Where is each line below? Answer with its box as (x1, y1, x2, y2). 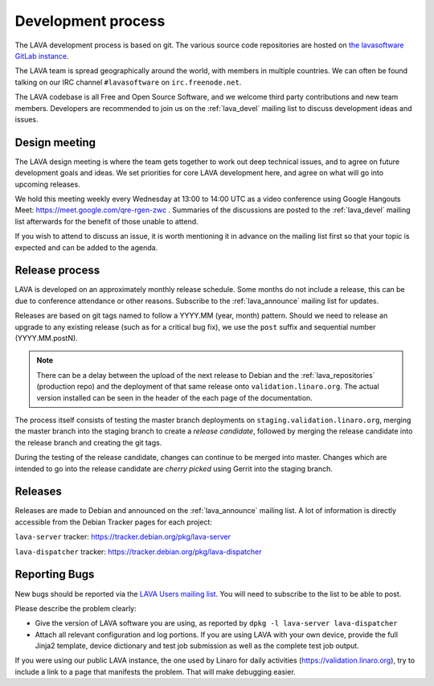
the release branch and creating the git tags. (14, 437, 162, 447)
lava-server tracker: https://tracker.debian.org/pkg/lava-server (14, 532, 231, 542)
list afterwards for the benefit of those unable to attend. (14, 216, 199, 226)
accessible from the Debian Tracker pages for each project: (14, 517, 212, 527)
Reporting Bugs (14, 568, 95, 581)
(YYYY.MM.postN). (14, 334, 78, 343)
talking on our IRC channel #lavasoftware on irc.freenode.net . (14, 77, 242, 87)
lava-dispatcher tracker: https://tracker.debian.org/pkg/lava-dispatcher (14, 547, 262, 557)
